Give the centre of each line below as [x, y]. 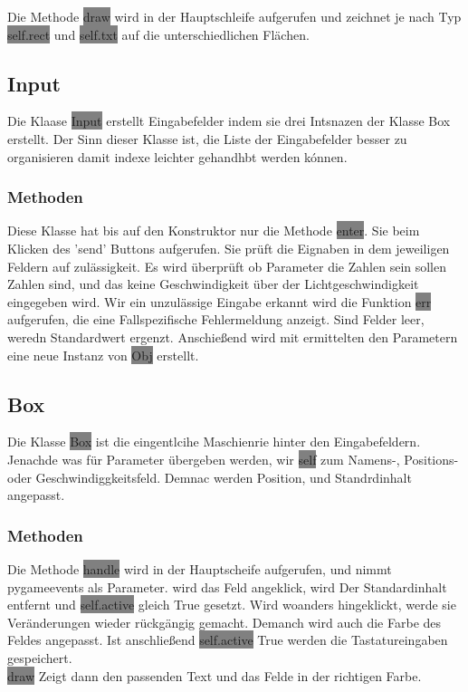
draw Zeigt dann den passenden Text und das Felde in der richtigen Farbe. [215, 675]
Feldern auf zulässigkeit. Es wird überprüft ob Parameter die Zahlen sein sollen [227, 266]
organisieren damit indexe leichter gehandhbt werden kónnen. [177, 156]
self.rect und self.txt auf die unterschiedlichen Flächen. [158, 34]
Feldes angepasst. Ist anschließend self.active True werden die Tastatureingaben [228, 640]
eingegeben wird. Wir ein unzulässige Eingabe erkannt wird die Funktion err [220, 301]
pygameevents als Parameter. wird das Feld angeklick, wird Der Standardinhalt [227, 586]
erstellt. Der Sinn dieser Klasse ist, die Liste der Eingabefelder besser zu [207, 138]
